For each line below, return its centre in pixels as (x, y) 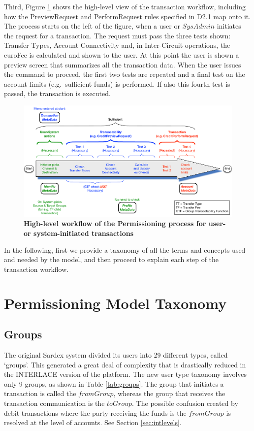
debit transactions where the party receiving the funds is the (95, 413)
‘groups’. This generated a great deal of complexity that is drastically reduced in (125, 364)
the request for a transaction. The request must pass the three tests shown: (117, 35)
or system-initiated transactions (79, 233)
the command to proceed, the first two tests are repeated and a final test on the (125, 74)
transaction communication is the (54, 403)
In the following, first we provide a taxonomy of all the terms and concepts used (125, 249)
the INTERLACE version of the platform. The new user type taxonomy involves (126, 374)
